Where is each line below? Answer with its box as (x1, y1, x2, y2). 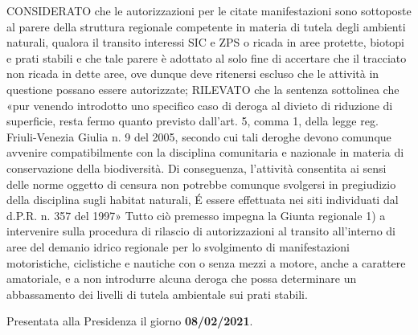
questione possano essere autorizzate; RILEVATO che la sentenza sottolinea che (6, 80, 400, 97)
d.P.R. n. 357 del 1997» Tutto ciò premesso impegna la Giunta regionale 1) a (6, 206, 386, 223)
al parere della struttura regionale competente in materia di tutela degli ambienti (6, 18, 406, 35)
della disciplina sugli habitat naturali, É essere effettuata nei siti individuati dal (6, 191, 399, 208)
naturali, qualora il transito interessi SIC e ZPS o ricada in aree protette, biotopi (6, 34, 405, 51)
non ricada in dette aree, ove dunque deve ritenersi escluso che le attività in (6, 65, 379, 82)
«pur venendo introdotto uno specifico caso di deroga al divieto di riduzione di (6, 96, 393, 113)
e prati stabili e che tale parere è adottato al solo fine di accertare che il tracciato (6, 49, 407, 66)
